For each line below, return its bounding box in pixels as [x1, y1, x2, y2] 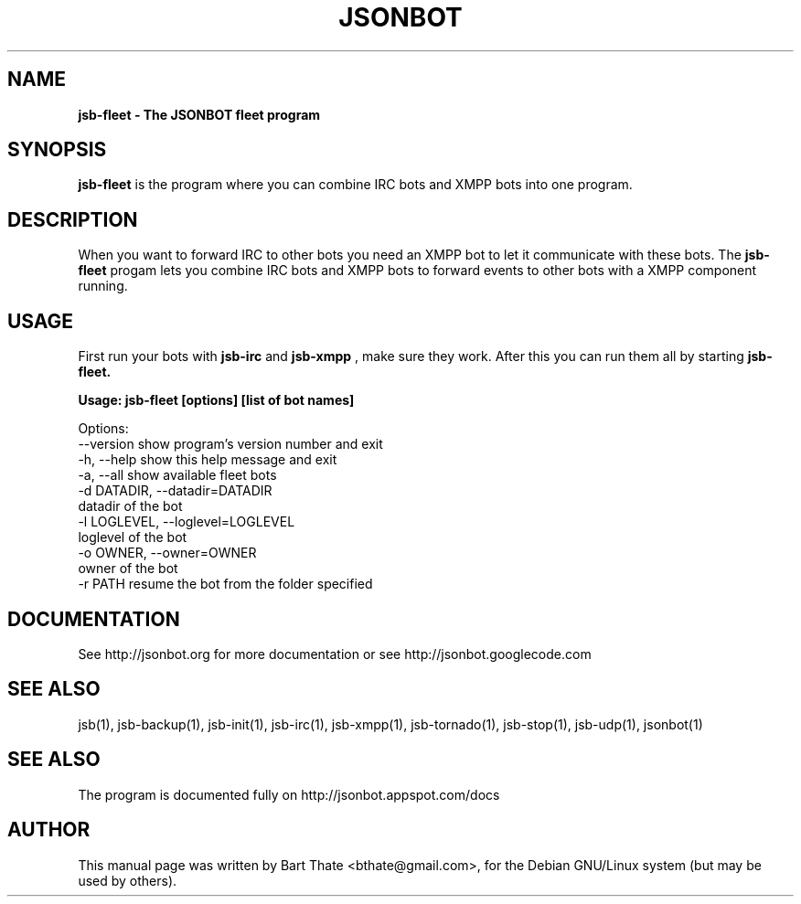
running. [78, 278, 128, 294]
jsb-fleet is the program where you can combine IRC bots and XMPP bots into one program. [78, 176, 633, 193]
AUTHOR [7, 818, 91, 842]
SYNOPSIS [7, 138, 107, 162]
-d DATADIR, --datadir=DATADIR [78, 483, 272, 499]
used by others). [78, 872, 177, 888]
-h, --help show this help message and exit [78, 452, 337, 468]
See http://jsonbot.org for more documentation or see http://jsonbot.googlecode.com [78, 645, 592, 662]
